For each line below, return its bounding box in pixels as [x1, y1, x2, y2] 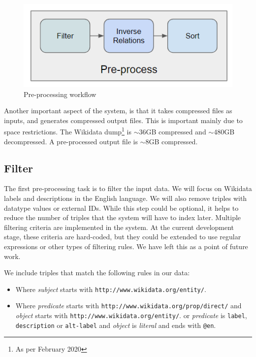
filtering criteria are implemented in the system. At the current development [4, 222, 234, 232]
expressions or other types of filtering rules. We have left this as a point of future [4, 241, 248, 252]
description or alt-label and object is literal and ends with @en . [15, 320, 216, 330]
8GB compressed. [145, 136, 198, 146]
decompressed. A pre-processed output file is [4, 136, 138, 146]
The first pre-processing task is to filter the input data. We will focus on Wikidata [4, 183, 252, 194]
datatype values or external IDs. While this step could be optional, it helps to [4, 202, 239, 213]
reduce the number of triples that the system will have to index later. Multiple [4, 212, 241, 223]
